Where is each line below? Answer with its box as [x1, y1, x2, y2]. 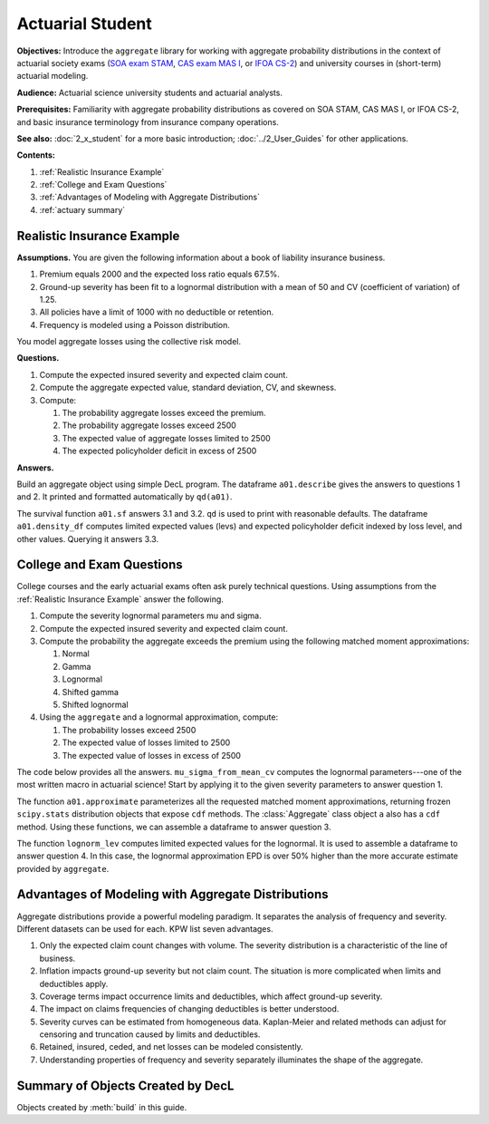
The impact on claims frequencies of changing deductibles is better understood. [39, 1003, 340, 1014]
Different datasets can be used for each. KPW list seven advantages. [16, 923, 273, 934]
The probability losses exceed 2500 [62, 724, 197, 735]
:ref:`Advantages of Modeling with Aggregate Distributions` [39, 191, 260, 203]
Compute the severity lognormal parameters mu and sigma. [39, 610, 262, 621]
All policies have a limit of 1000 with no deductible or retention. [39, 306, 274, 317]
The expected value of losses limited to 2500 [62, 737, 231, 748]
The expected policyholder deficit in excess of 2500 [62, 445, 257, 457]
